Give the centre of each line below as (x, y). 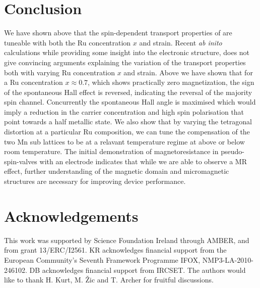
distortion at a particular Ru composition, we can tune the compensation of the (127, 132)
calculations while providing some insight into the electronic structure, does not (127, 52)
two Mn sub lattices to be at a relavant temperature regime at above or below (124, 141)
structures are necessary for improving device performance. (95, 181)
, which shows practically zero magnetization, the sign (171, 82)
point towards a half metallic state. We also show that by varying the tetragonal (128, 122)
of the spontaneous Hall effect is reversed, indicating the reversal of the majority (128, 92)
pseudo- (233, 151)
